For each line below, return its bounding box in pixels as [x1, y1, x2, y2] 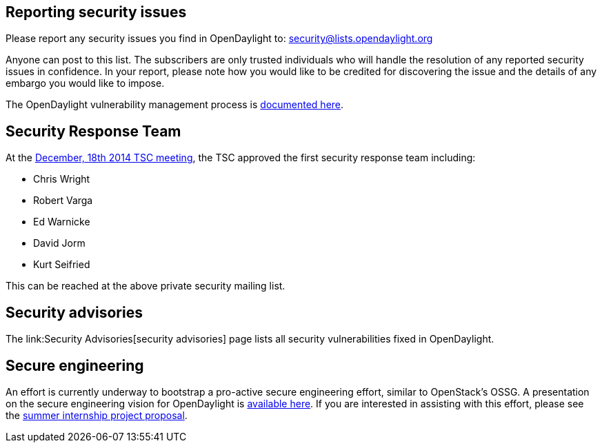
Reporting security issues [6, 3, 187, 21]
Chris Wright [33, 173, 90, 185]
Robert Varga [33, 194, 93, 207]
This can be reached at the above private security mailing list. [6, 280, 285, 292]
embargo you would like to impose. [6, 77, 165, 90]
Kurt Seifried [33, 258, 90, 271]
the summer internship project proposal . [6, 409, 188, 421]
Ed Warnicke [33, 216, 90, 228]
